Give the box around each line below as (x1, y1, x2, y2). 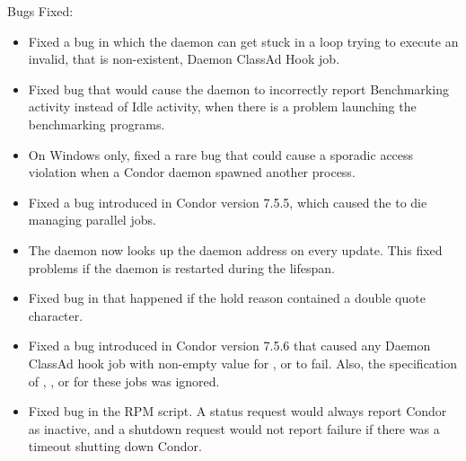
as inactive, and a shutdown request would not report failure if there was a (28, 419, 440, 438)
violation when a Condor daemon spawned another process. (28, 163, 356, 182)
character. (28, 306, 84, 324)
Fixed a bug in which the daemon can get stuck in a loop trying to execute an (28, 31, 459, 50)
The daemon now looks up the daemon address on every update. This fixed (28, 240, 443, 259)
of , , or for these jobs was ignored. (28, 371, 220, 390)
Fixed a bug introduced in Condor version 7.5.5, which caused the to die (28, 192, 427, 211)
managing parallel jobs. (28, 210, 156, 229)
